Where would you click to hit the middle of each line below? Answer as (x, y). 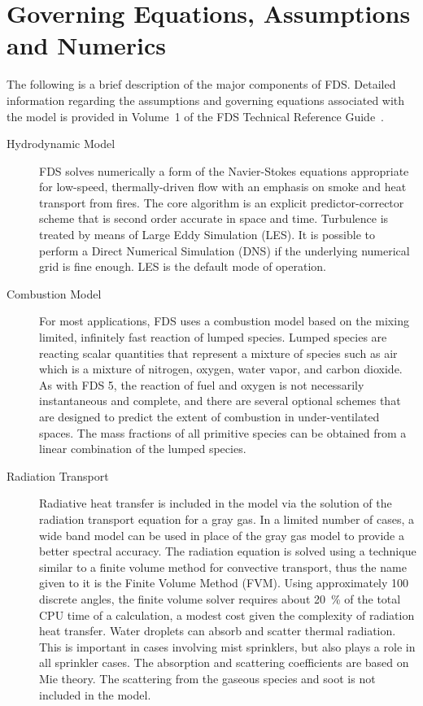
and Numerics (87, 45)
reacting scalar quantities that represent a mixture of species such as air (218, 353)
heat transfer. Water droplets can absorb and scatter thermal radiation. (218, 631)
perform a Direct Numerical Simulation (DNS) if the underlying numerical (225, 250)
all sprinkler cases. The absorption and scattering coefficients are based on (224, 662)
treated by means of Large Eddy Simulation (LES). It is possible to (207, 235)
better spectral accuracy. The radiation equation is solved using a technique (228, 551)
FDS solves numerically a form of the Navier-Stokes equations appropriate (224, 170)
